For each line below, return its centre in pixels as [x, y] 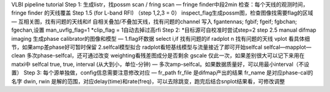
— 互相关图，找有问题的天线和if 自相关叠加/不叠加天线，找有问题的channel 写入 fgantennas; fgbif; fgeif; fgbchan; [154, 21]
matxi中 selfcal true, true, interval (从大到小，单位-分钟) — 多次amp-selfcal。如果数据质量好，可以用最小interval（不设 [160, 64]
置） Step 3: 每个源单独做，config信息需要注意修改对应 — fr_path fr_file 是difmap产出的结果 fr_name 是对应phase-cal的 [162, 73]
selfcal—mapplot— [288, 47]
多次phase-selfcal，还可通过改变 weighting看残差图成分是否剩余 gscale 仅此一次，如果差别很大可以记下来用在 [166, 55]
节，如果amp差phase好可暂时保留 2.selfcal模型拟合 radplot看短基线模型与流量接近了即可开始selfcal [137, 47]
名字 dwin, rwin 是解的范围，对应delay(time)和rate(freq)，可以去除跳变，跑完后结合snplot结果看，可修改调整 [148, 81]
